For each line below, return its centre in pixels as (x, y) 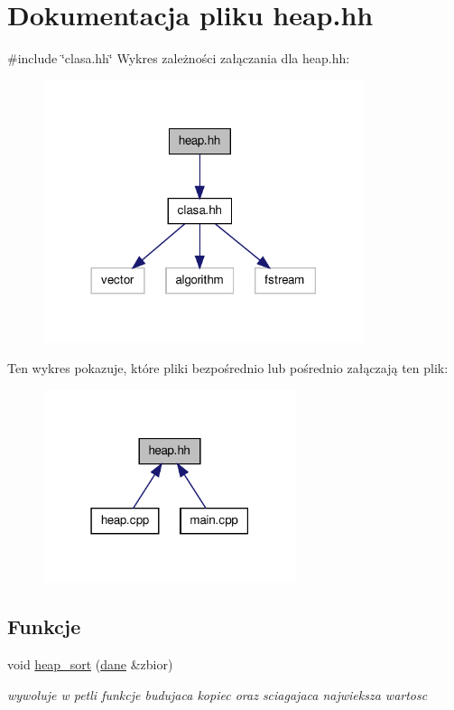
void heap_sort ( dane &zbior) (90, 663)
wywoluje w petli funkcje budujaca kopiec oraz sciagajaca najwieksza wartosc (218, 694)
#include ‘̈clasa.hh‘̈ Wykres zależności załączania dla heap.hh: (179, 58)
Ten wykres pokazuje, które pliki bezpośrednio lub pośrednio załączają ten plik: (228, 368)
